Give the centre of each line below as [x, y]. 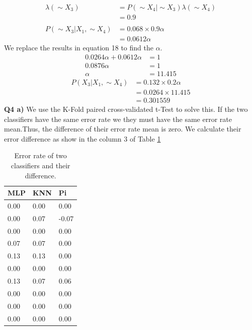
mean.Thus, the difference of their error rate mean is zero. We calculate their [123, 129]
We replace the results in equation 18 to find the [79, 48]
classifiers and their [40, 165]
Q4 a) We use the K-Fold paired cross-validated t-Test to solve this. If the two [126, 109]
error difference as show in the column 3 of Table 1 [82, 138]
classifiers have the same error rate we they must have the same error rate [118, 119]
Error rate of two [40, 155]
